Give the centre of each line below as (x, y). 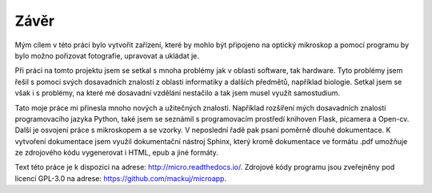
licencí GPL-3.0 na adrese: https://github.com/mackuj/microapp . (121, 178)
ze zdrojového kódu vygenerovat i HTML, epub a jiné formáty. (117, 153)
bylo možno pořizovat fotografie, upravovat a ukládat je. (107, 55)
